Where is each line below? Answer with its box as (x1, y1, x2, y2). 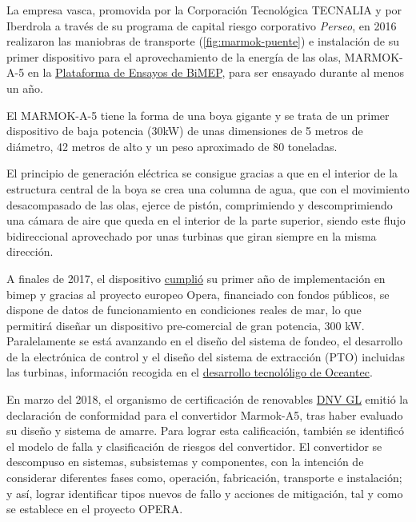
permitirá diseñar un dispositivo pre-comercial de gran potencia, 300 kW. (6, 317, 365, 333)
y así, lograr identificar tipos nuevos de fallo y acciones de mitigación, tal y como (6, 484, 403, 501)
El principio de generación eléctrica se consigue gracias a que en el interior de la (6, 165, 398, 181)
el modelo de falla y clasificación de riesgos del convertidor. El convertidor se (6, 437, 382, 454)
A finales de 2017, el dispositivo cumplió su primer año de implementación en (6, 269, 386, 286)
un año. (6, 79, 43, 96)
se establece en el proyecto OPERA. (6, 500, 183, 517)
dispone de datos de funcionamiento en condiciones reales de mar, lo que (6, 301, 362, 318)
